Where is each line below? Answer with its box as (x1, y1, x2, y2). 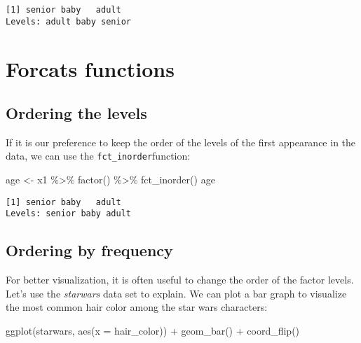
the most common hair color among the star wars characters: (6, 300, 268, 314)
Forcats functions (6, 54, 175, 83)
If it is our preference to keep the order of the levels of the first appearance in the (6, 134, 356, 149)
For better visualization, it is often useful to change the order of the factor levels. (6, 272, 354, 287)
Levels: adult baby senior (6, 16, 131, 27)
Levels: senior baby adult (6, 209, 131, 219)
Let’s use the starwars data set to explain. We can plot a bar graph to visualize (6, 286, 347, 300)
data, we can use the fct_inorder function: (6, 148, 191, 163)
